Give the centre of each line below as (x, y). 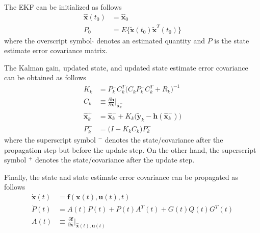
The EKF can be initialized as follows (63, 7)
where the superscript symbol (50, 140)
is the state (232, 40)
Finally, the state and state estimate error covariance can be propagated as (121, 177)
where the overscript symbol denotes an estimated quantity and (105, 40)
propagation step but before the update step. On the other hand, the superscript (130, 149)
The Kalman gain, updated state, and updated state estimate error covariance (126, 67)
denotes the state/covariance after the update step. (115, 160)
